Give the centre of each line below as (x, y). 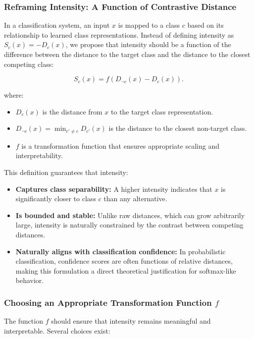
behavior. (30, 280)
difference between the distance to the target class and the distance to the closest (127, 54)
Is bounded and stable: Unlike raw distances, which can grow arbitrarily (130, 215)
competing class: (29, 64)
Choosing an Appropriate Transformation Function (108, 302)
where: (14, 95)
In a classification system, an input (57, 25)
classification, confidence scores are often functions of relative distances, (124, 261)
